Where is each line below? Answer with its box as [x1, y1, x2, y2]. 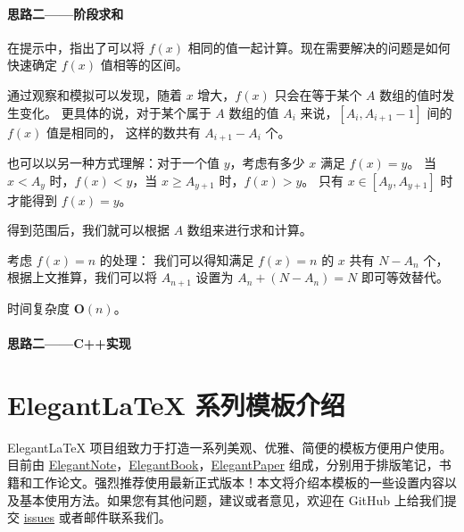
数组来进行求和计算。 [186, 220, 312, 239]
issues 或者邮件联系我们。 [23, 508, 171, 527]
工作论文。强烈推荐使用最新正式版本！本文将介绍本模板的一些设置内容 [31, 472, 444, 491]
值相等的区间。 [100, 55, 188, 74]
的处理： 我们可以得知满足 [99, 250, 254, 269]
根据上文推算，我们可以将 [7, 268, 157, 287]
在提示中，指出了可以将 [7, 37, 145, 56]
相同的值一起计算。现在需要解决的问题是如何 [187, 37, 451, 56]
